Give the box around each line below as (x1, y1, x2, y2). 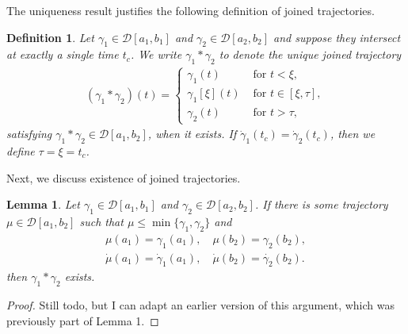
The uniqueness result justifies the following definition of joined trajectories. (6, 2, 375, 18)
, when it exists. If (147, 125, 237, 142)
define (6, 143, 35, 159)
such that (79, 213, 124, 229)
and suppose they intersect (273, 29, 401, 45)
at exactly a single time (6, 46, 119, 63)
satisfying (6, 125, 52, 142)
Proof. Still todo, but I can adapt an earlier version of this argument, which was (6, 297, 395, 313)
